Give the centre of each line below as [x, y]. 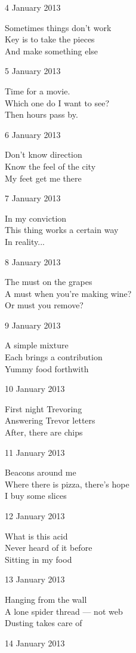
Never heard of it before [49, 548]
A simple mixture [37, 345]
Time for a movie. [38, 91]
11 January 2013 [35, 452]
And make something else [52, 50]
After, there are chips [44, 432]
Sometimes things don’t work [58, 27]
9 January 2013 [33, 325]
